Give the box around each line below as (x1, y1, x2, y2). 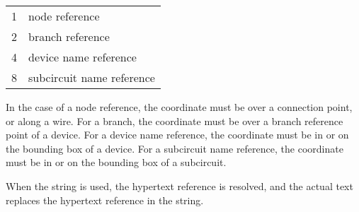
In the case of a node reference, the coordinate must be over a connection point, (6, 100, 353, 114)
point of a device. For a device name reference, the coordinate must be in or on (6, 127, 349, 142)
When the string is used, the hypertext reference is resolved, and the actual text (6, 178, 353, 193)
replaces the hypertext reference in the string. (6, 192, 204, 207)
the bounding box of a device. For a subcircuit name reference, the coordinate (6, 141, 343, 155)
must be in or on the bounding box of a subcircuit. (6, 155, 227, 170)
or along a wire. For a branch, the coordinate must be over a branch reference (6, 113, 343, 128)
